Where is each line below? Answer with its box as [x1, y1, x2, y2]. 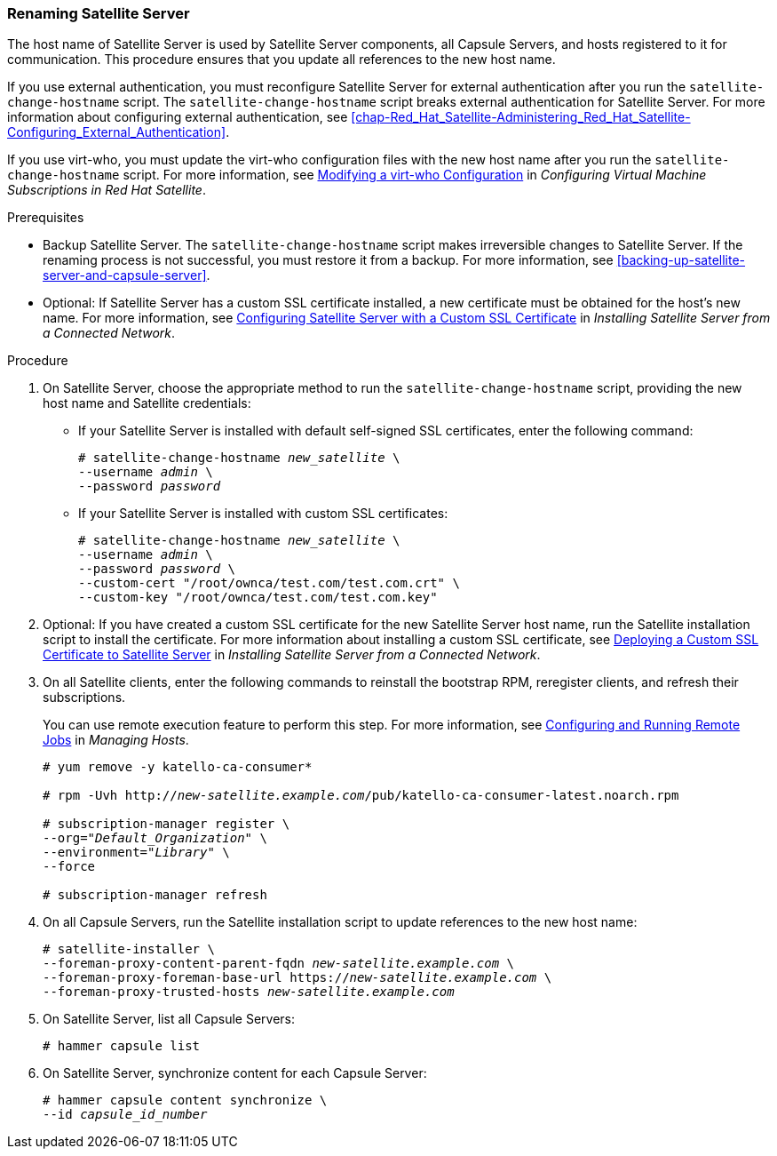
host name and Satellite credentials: [43, 395, 251, 411]
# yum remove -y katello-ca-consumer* [43, 760, 313, 775]
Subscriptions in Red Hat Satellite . [7, 182, 206, 198]
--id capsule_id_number [43, 1107, 208, 1122]
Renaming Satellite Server [7, 4, 190, 22]
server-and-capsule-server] [43, 267, 207, 283]
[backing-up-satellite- [616, 252, 746, 268]
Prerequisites [7, 210, 84, 226]
